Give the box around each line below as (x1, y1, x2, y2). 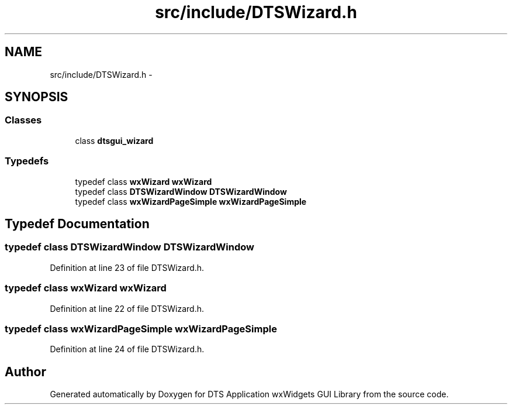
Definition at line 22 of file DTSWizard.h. (50, 303, 205, 314)
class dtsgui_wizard (75, 135, 154, 146)
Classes (5, 114, 42, 126)
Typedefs (5, 155, 49, 167)
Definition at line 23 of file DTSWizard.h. (50, 262, 205, 273)
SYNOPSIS (5, 90, 68, 105)
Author (5, 364, 46, 379)
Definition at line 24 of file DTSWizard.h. (50, 344, 205, 355)
